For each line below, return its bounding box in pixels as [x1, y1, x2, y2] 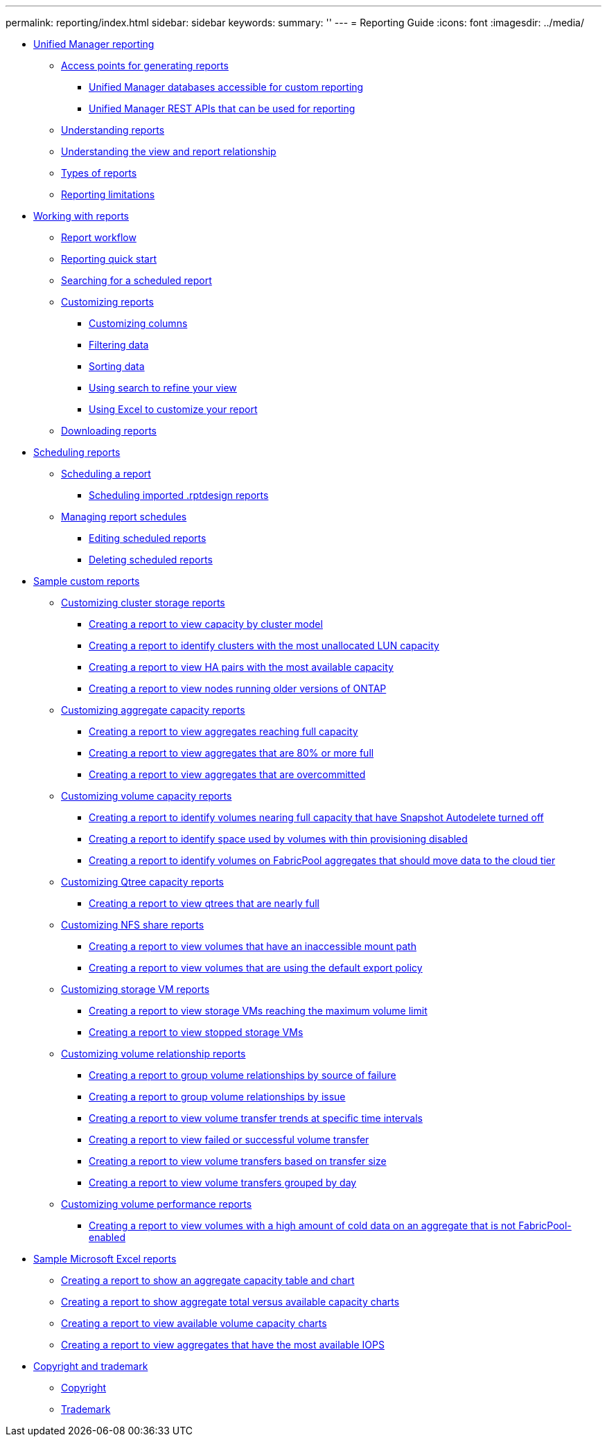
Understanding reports [61, 124, 165, 136]
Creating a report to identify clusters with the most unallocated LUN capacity [89, 640, 439, 651]
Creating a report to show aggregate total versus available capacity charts [61, 1296, 400, 1308]
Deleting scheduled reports [89, 554, 213, 565]
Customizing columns [89, 317, 188, 329]
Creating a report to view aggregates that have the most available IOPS [61, 1339, 385, 1351]
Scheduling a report [61, 468, 151, 480]
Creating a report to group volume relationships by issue [89, 1091, 346, 1102]
